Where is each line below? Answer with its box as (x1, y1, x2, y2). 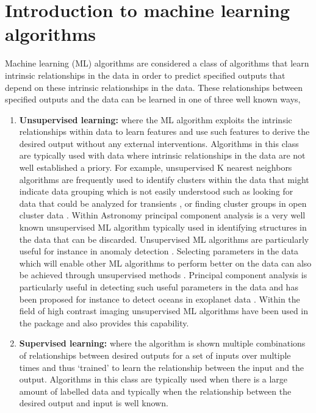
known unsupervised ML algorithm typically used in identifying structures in (19, 221, 307, 234)
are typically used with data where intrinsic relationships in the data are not (19, 149, 306, 162)
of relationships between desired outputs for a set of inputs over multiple (19, 348, 291, 361)
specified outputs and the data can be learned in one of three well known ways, (5, 93, 301, 106)
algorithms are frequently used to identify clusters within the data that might (19, 173, 309, 185)
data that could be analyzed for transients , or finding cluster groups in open (19, 196, 307, 209)
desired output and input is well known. (19, 397, 168, 409)
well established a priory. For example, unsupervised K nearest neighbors (19, 161, 292, 174)
